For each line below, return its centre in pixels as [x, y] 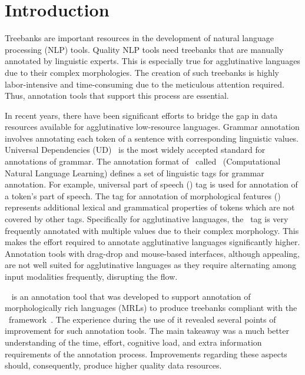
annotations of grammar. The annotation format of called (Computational [143, 161]
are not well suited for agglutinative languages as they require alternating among [151, 265]
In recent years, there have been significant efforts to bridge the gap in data [141, 115]
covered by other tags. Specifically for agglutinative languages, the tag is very [147, 219]
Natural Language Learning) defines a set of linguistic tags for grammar [135, 173]
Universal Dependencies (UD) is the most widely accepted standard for [135, 150]
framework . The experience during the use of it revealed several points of [142, 319]
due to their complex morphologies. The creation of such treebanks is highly [142, 72]
